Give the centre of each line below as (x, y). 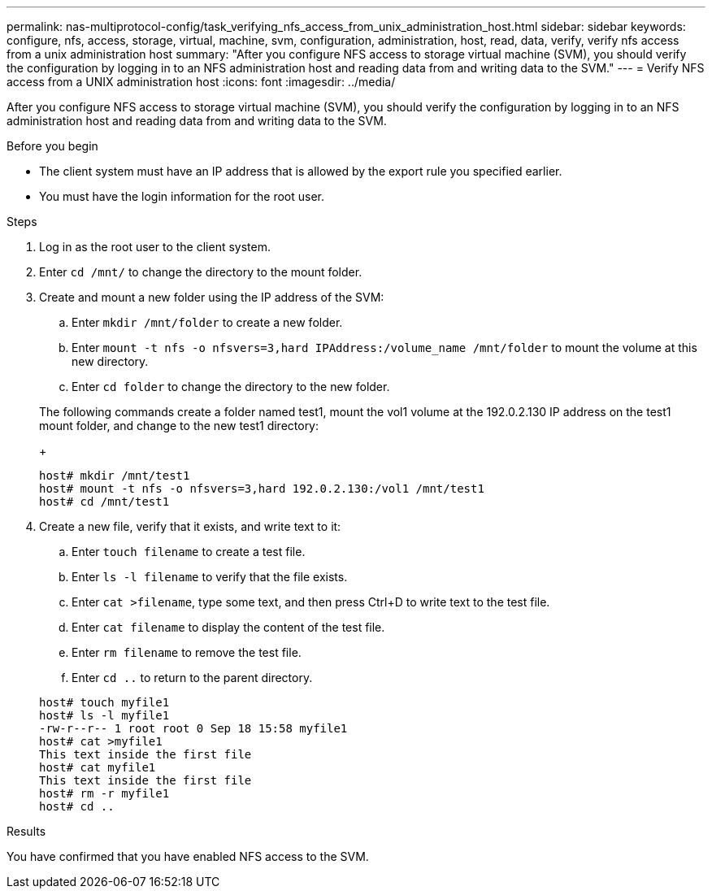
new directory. (110, 361)
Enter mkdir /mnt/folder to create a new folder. (207, 322)
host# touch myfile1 (104, 702)
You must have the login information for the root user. (182, 196)
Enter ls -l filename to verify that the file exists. (210, 577)
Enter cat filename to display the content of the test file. (228, 627)
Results (26, 831)
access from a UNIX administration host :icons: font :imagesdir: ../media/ (201, 82)
